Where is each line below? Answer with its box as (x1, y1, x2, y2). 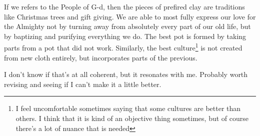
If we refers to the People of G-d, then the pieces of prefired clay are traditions (4, 1, 245, 11)
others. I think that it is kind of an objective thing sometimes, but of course (15, 113, 248, 123)
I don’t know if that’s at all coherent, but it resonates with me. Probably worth (4, 69, 248, 79)
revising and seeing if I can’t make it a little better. (4, 78, 161, 89)
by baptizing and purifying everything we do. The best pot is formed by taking (4, 30, 246, 41)
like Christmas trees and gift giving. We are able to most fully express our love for (4, 11, 256, 21)
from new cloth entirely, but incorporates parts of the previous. (4, 52, 197, 62)
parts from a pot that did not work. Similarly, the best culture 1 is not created (4, 41, 242, 53)
